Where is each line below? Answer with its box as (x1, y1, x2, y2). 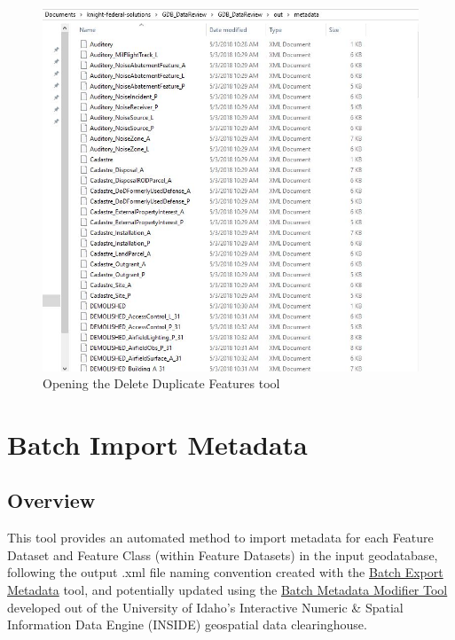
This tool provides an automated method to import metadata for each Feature (7, 528, 434, 547)
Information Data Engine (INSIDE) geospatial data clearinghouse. (7, 615, 367, 634)
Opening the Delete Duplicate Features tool (43, 374, 280, 393)
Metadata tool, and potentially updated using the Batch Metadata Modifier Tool (7, 581, 448, 599)
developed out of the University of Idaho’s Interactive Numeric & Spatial (7, 597, 404, 616)
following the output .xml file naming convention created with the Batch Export (7, 563, 443, 581)
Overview (7, 487, 96, 514)
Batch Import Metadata (7, 425, 308, 462)
